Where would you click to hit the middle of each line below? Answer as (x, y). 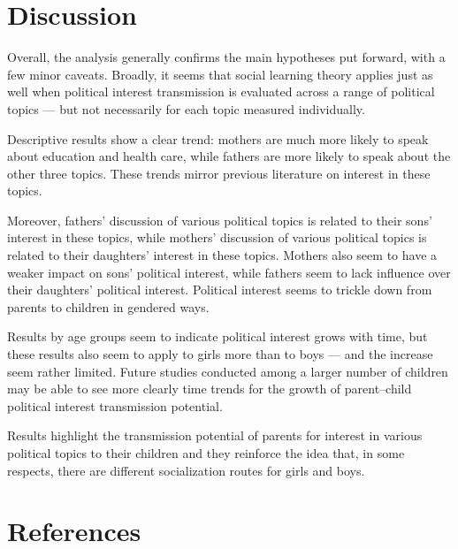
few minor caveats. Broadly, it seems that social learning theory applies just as (220, 74)
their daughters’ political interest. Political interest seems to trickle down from (220, 290)
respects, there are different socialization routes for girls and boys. (186, 470)
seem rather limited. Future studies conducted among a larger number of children (228, 371)
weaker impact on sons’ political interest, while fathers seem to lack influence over (229, 272)
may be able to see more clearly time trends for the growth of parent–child (210, 389)
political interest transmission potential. (115, 405)
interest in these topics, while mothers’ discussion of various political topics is (217, 237)
